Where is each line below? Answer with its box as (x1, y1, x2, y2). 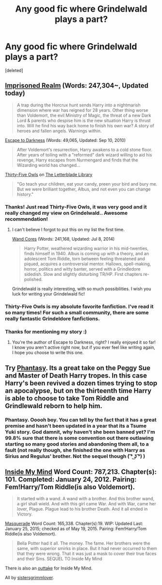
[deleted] (5, 67, 23, 73)
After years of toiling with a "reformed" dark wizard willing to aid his (16, 152, 152, 157)
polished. (24, 276, 43, 282)
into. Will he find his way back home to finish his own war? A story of (16, 122, 154, 128)
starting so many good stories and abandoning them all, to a (5, 441, 149, 447)
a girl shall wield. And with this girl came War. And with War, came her (16, 501, 156, 507)
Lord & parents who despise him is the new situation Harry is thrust (16, 118, 151, 123)
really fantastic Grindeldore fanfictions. (5, 315, 100, 322)
